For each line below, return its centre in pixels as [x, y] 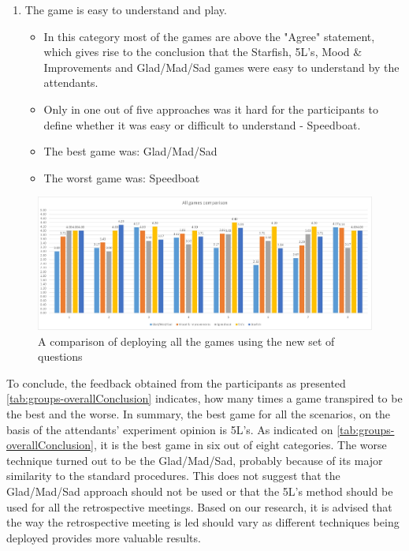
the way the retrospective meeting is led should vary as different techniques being [203, 522]
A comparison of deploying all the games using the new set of [186, 341]
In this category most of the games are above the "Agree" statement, [209, 36]
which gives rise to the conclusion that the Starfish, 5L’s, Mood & [203, 52]
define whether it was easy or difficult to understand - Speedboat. [202, 124]
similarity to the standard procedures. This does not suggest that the [173, 476]
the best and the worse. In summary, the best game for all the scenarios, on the [199, 414]
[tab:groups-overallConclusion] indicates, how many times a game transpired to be [204, 398]
